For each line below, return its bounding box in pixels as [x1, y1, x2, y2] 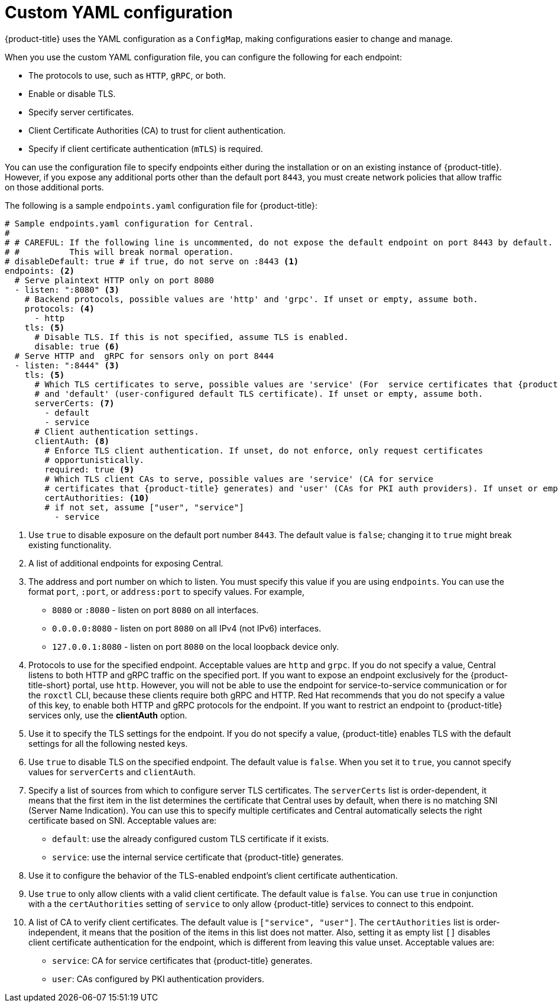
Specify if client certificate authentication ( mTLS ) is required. [28, 143, 263, 154]
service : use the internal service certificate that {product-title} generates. [52, 851, 344, 862]
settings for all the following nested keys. [28, 738, 188, 749]
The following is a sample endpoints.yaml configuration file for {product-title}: [5, 200, 317, 211]
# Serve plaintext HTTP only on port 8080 [14, 275, 215, 285]
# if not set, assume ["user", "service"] [44, 502, 244, 512]
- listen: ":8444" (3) [14, 360, 119, 370]
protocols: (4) [24, 303, 95, 313]
